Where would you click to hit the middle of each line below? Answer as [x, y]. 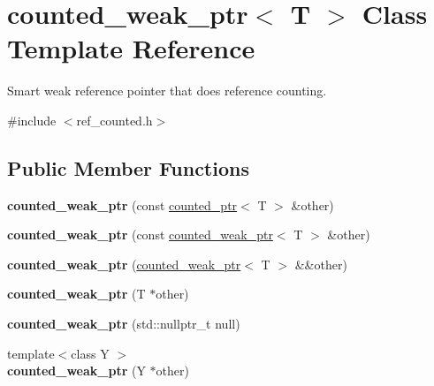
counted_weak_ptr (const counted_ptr [122, 204]
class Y [90, 353]
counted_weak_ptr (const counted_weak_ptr [140, 235]
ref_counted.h [114, 120]
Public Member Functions [128, 167]
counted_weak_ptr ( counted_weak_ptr [124, 264]
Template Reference [131, 48]
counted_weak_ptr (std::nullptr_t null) [124, 324]
